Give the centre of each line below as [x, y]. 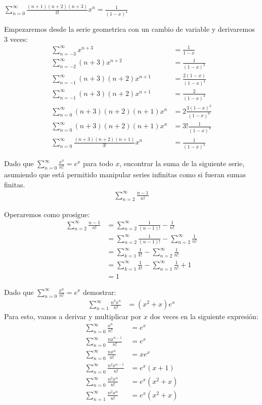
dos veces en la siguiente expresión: [204, 316]
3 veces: [16, 39]
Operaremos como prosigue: [47, 214]
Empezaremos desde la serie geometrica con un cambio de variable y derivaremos [129, 29]
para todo [98, 163]
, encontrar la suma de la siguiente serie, [182, 163]
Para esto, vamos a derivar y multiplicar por [73, 316]
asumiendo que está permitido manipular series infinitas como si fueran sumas [125, 174]
